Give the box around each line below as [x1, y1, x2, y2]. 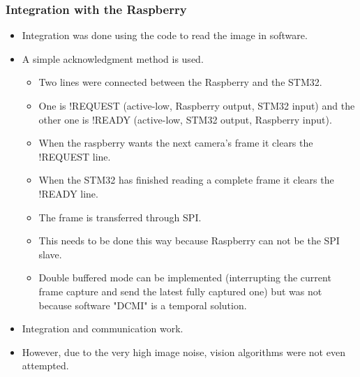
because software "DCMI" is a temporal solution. [38, 297, 247, 312]
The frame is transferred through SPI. [38, 209, 202, 224]
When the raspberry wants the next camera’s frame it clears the [38, 135, 313, 150]
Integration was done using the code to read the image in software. [22, 28, 308, 43]
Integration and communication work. [22, 321, 183, 336]
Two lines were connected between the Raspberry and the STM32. [38, 75, 322, 89]
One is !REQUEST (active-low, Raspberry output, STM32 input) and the [38, 98, 355, 112]
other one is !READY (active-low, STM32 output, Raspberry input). [38, 112, 332, 126]
